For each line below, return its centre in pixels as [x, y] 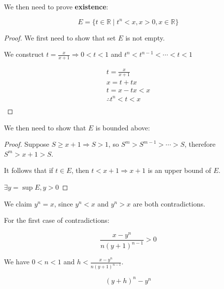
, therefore [200, 144]
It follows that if [29, 170]
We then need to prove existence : [56, 6]
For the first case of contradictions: [57, 220]
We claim [18, 203]
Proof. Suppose [27, 144]
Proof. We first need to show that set [60, 37]
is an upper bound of [179, 170]
